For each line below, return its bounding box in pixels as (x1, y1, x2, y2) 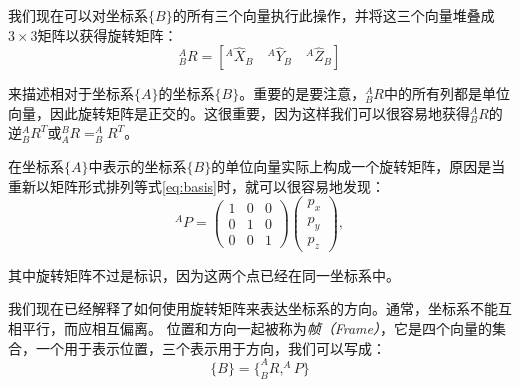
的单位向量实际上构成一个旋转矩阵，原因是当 (211, 155, 506, 176)
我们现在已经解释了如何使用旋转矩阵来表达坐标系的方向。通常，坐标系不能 (8, 298, 498, 319)
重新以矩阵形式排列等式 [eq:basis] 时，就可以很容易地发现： (8, 175, 385, 196)
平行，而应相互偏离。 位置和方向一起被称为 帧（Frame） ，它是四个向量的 (21, 317, 492, 338)
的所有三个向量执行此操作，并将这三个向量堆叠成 (172, 5, 495, 25)
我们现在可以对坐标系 (8, 5, 148, 25)
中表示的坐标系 (88, 155, 187, 176)
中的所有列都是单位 (384, 83, 510, 104)
